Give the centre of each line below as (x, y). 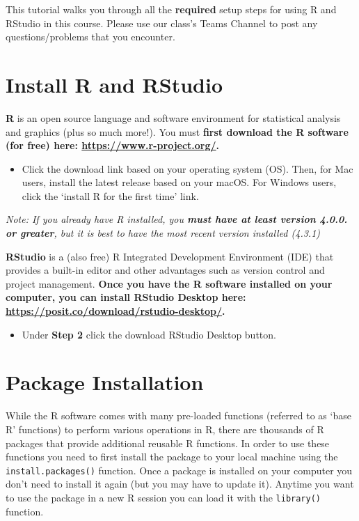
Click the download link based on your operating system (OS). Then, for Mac (188, 168)
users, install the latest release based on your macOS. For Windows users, (179, 182)
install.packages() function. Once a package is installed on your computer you (179, 470)
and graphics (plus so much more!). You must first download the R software (177, 131)
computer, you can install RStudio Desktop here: (126, 297)
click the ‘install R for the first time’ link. (110, 195)
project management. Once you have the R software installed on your (169, 283)
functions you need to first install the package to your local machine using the (172, 457)
